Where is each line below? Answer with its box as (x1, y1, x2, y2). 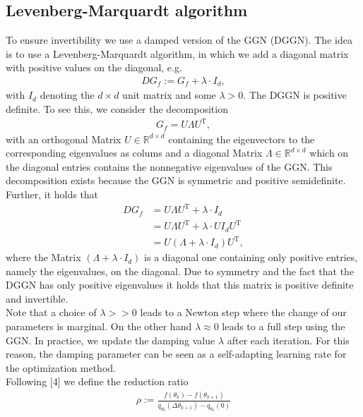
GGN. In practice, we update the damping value (6, 332, 215, 347)
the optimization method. (6, 360, 116, 375)
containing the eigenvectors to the (168, 131, 315, 146)
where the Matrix (6, 250, 81, 265)
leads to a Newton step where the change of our (140, 305, 347, 320)
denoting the (40, 87, 95, 102)
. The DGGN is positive (243, 87, 347, 102)
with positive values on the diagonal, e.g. (6, 60, 182, 75)
